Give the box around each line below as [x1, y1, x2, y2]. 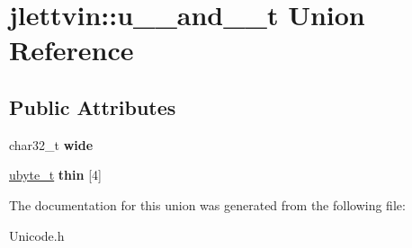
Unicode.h [9, 226, 65, 244]
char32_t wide [9, 135, 94, 154]
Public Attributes [9, 93, 176, 120]
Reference [9, 31, 134, 68]
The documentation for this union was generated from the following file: [9, 195, 406, 214]
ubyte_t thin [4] [9, 165, 102, 184]
